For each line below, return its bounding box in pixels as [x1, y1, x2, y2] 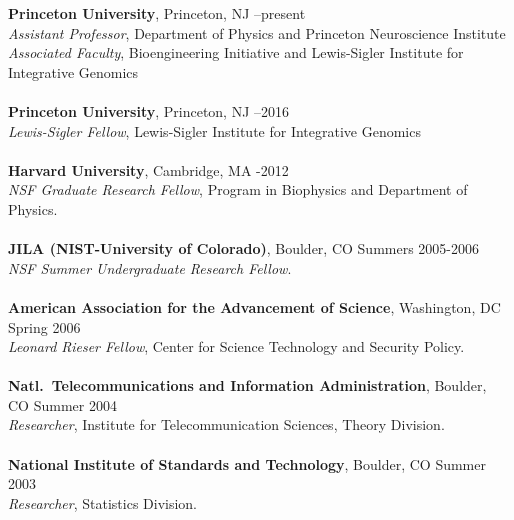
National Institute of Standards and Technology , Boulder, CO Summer [8, 453, 486, 474]
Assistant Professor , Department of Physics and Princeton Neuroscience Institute [8, 22, 506, 43]
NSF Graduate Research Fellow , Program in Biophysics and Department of [8, 179, 468, 200]
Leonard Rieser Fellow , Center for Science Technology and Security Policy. [8, 336, 465, 357]
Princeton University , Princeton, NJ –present [8, 3, 306, 23]
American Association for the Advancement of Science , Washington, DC [8, 296, 501, 317]
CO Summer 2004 [8, 394, 117, 415]
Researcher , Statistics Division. [8, 492, 198, 513]
